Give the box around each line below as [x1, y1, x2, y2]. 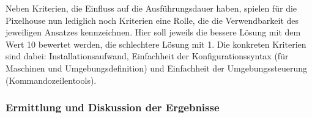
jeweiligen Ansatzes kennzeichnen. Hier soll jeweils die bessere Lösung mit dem [6, 26, 301, 39]
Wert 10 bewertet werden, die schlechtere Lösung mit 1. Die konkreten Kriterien [6, 37, 306, 50]
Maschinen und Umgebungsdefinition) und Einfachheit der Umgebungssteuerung [6, 61, 307, 74]
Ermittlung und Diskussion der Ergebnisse [6, 100, 220, 115]
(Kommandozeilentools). [6, 73, 97, 86]
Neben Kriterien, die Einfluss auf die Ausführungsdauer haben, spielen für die [6, 2, 297, 14]
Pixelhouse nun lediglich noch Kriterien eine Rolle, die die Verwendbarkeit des [6, 13, 299, 26]
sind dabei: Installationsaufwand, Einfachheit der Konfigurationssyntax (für [6, 50, 289, 62]
